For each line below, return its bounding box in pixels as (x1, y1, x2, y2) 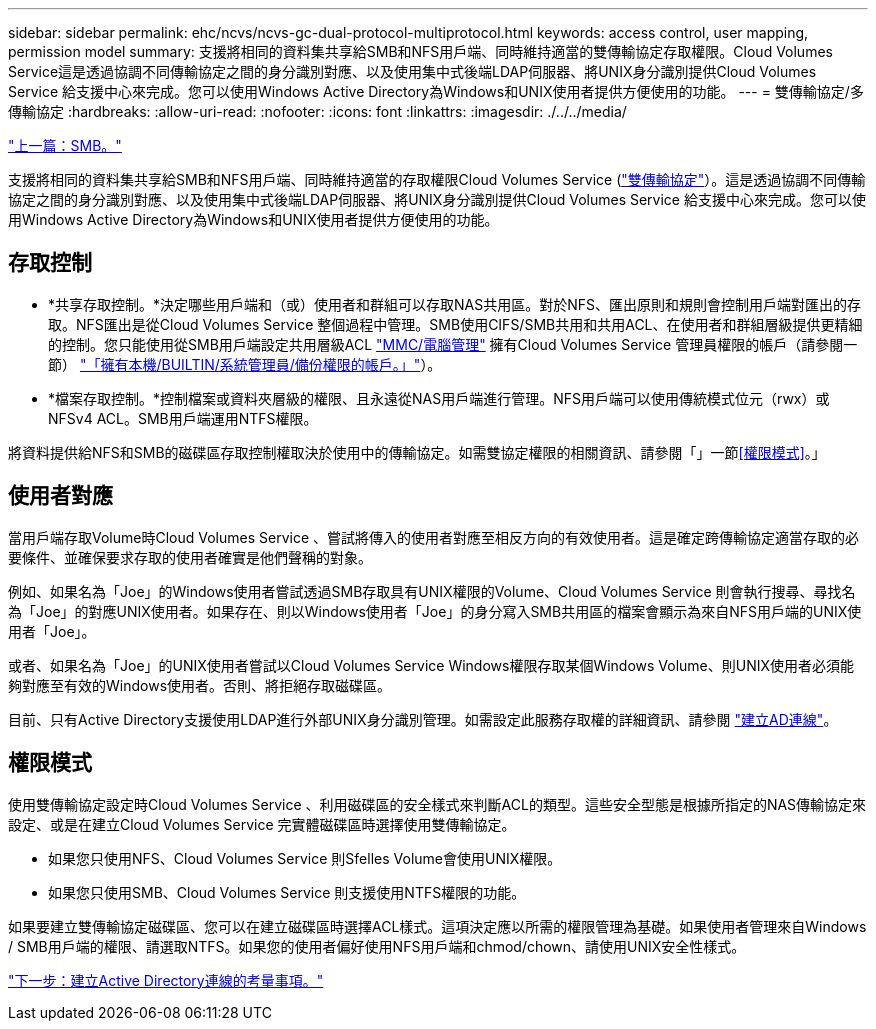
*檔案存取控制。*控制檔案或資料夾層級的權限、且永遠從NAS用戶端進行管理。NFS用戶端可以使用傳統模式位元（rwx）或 (48, 389, 830, 407)
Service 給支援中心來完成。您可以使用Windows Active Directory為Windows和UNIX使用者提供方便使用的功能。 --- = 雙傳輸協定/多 (8, 83, 864, 100)
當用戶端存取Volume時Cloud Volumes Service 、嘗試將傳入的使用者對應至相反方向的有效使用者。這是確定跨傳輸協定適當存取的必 (8, 528, 859, 546)
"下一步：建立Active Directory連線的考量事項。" (8, 971, 324, 989)
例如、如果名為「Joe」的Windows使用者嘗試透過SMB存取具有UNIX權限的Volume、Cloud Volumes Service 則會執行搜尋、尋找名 (8, 582, 856, 600)
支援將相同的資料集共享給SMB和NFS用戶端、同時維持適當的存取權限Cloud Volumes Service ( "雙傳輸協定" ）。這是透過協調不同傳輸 (8, 171, 866, 188)
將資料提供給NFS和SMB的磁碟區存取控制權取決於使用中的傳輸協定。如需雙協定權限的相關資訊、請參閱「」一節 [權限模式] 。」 (8, 443, 826, 461)
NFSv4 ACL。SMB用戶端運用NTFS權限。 (48, 409, 318, 427)
